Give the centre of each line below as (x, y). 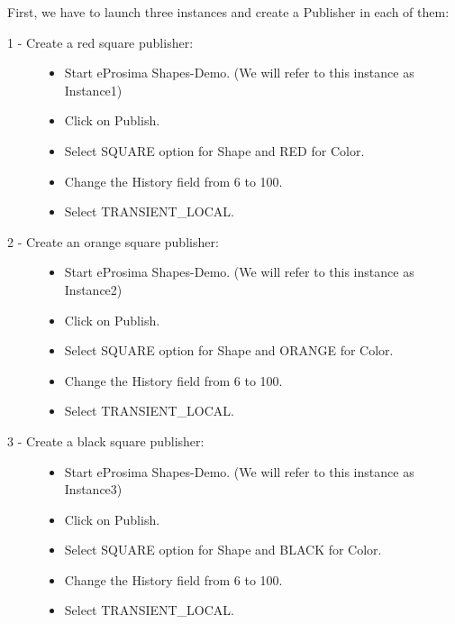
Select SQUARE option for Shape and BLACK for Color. (223, 550)
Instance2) (93, 289)
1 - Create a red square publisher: (100, 42)
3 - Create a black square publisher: (106, 440)
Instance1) (93, 90)
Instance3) (93, 489)
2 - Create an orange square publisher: (113, 241)
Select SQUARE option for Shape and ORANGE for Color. (229, 350)
